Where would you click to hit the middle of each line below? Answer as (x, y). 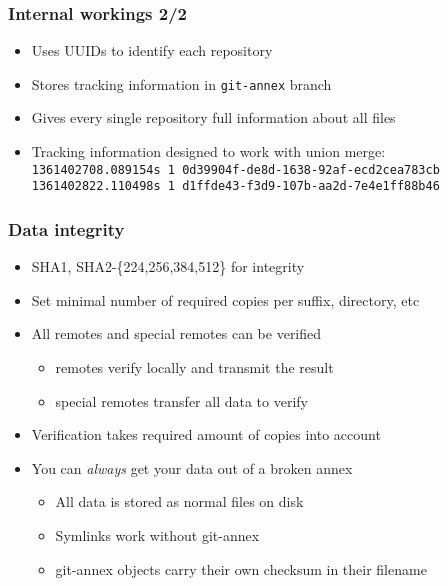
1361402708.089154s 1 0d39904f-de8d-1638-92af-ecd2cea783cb (235, 169)
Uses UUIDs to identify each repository (152, 50)
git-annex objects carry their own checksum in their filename (241, 568)
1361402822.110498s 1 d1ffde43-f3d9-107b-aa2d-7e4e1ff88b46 (235, 186)
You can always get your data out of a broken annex (192, 467)
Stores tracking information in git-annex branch (181, 83)
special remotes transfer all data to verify (181, 400)
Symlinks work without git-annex (157, 534)
